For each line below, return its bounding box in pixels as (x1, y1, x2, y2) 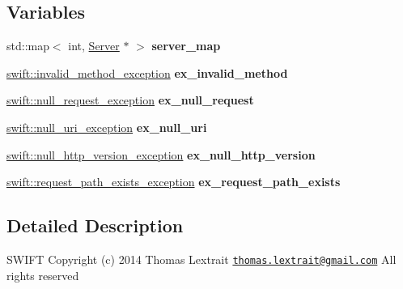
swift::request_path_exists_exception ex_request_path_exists (6, 173, 341, 190)
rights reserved (6, 266, 79, 283)
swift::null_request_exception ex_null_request (6, 91, 254, 108)
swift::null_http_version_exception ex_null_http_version (6, 146, 316, 163)
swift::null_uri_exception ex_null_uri (6, 118, 207, 135)
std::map (6, 37, 49, 54)
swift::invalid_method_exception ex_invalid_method (6, 64, 288, 81)
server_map (151, 37, 221, 54)
